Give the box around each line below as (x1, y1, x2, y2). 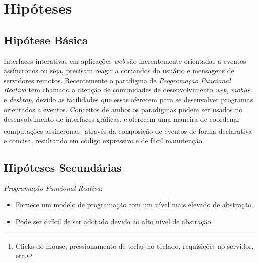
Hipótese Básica (4, 32, 88, 47)
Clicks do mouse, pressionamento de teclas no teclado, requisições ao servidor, (15, 240, 254, 251)
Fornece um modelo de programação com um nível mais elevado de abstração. (15, 199, 254, 210)
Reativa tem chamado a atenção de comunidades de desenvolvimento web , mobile (4, 85, 251, 95)
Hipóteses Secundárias (4, 159, 122, 175)
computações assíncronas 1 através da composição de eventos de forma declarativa (4, 124, 252, 136)
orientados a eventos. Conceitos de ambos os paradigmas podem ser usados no (4, 104, 243, 114)
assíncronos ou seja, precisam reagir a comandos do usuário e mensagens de (4, 65, 234, 76)
